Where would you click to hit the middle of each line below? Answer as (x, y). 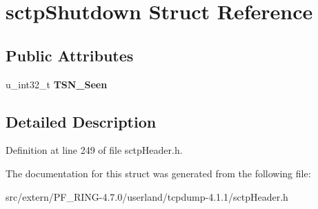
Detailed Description (81, 121)
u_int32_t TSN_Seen (57, 84)
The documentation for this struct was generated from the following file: (158, 173)
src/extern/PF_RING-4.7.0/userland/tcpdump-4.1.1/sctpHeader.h (147, 196)
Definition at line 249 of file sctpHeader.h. (94, 150)
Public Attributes (70, 55)
